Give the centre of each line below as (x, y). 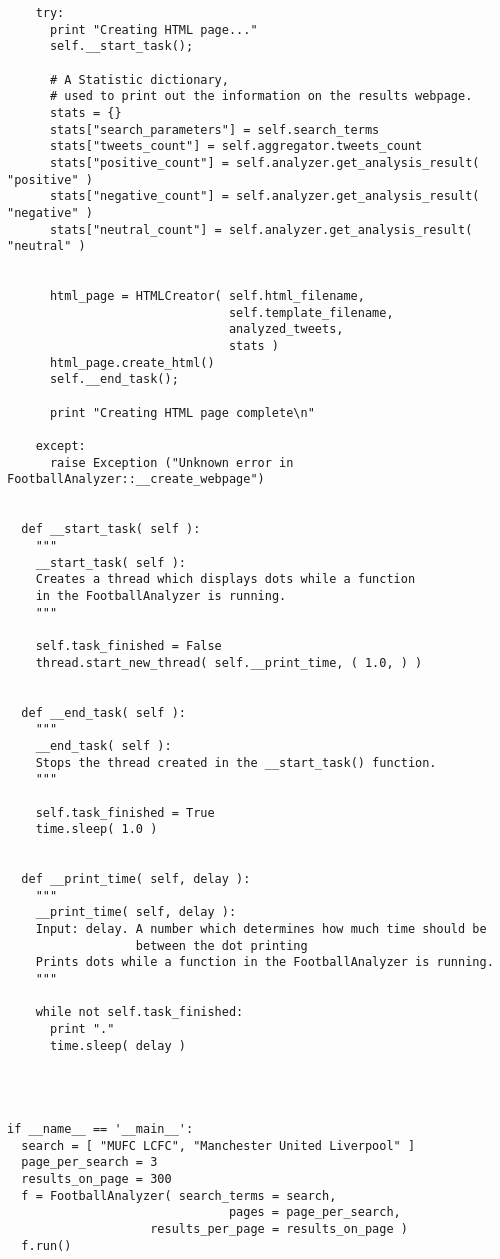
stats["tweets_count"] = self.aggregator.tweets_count (236, 146)
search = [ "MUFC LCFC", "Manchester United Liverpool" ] (218, 1145)
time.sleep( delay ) (117, 1045)
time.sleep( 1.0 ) (96, 829)
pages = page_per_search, (314, 1212)
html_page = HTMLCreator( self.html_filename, (207, 296)
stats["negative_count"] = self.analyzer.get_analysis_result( (264, 196)
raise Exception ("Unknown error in (171, 462)
